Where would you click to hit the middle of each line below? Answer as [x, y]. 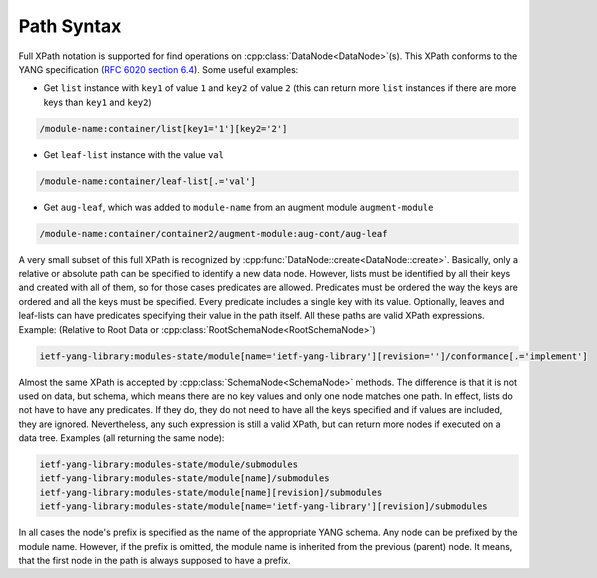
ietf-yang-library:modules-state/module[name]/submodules [184, 478]
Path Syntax [70, 26]
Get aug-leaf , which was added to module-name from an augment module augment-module [238, 207]
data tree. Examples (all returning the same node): [121, 438]
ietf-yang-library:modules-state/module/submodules [169, 464]
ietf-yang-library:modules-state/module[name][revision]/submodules [211, 492]
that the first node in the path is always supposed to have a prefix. [154, 561]
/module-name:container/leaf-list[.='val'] [148, 181]
